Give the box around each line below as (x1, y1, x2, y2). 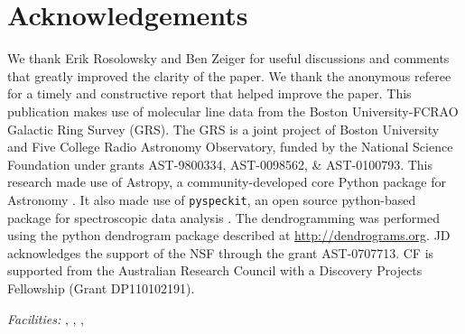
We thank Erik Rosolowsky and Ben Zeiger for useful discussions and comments (7, 49, 450, 68)
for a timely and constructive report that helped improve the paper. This (7, 84, 412, 103)
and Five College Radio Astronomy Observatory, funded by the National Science (7, 137, 453, 156)
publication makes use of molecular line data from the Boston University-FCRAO (7, 101, 459, 120)
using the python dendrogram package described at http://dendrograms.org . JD (7, 226, 451, 245)
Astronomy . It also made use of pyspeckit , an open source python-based (7, 190, 416, 209)
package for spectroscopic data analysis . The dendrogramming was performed (7, 208, 440, 227)
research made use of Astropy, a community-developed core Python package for (7, 172, 446, 191)
